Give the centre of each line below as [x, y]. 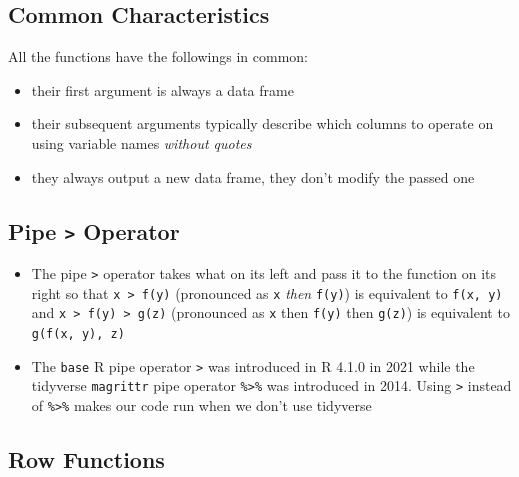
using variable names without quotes [141, 142]
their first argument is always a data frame [162, 89]
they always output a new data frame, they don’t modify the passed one [253, 176]
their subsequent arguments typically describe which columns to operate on [262, 123]
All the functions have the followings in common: [158, 56]
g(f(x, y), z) [78, 333]
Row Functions [86, 458]
